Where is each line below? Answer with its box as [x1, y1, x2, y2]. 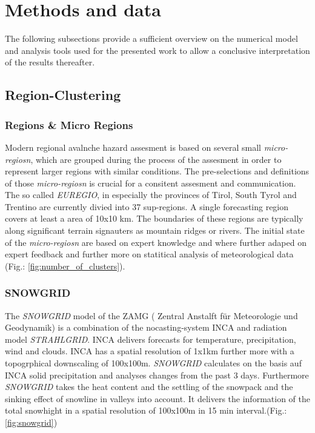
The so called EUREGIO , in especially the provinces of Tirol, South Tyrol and [5, 188, 297, 201]
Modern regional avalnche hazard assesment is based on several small [5, 140, 261, 153]
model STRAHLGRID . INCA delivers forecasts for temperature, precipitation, [5, 332, 296, 345]
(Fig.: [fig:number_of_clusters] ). [5, 259, 125, 272]
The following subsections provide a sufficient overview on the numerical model [5, 32, 298, 45]
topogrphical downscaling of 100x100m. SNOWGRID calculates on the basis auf [5, 357, 302, 369]
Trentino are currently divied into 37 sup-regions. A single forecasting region [5, 200, 289, 213]
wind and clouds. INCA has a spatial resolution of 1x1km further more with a [5, 345, 294, 357]
